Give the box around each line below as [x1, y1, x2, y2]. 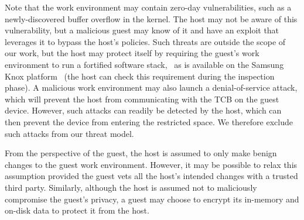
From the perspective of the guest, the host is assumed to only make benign [5, 147, 277, 159]
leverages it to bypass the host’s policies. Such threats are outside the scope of [5, 35, 286, 47]
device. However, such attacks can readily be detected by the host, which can [5, 104, 282, 116]
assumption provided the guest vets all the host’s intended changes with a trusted [5, 170, 298, 182]
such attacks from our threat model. [5, 127, 134, 139]
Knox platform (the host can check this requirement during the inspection [5, 70, 275, 82]
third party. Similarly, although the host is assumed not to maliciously [5, 181, 257, 193]
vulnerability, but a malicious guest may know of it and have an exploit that [5, 24, 279, 36]
